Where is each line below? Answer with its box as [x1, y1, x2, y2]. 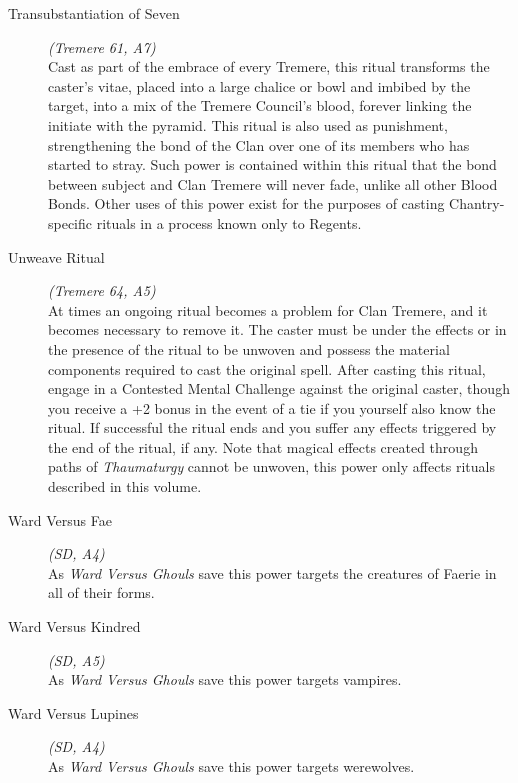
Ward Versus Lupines [8, 702, 139, 723]
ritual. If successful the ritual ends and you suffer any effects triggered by [48, 417, 497, 438]
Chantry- [449, 193, 505, 214]
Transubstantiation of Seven [8, 3, 180, 23]
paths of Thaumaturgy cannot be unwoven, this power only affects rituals [48, 456, 495, 477]
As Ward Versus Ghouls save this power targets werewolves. [48, 756, 415, 776]
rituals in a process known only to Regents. [96, 212, 362, 233]
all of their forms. [48, 582, 155, 603]
